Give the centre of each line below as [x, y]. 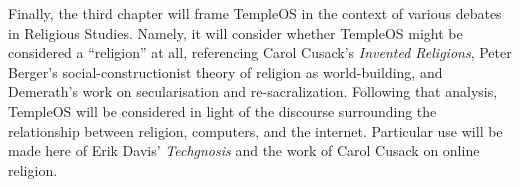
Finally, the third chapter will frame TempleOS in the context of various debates [255, 13]
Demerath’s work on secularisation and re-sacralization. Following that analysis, [253, 91]
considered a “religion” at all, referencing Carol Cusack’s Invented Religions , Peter [260, 52]
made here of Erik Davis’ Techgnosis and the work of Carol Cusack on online [244, 150]
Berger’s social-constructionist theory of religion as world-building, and [225, 71]
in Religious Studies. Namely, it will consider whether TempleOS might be [235, 32]
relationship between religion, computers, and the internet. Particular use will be [255, 130]
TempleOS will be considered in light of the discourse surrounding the [222, 110]
